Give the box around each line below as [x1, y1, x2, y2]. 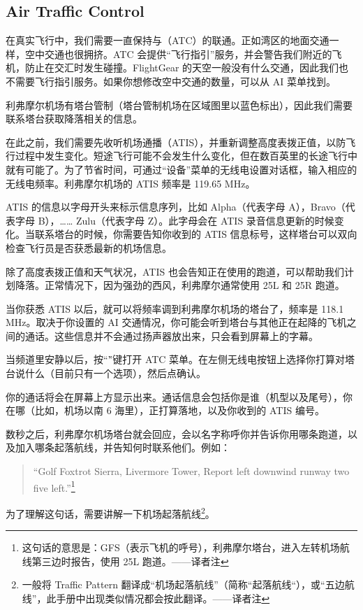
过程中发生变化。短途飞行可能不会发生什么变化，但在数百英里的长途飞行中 [15, 148, 357, 163]
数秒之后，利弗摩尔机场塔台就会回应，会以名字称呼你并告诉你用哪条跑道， [6, 426, 348, 441]
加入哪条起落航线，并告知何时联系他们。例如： [15, 440, 230, 455]
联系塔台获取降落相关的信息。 [6, 111, 142, 126]
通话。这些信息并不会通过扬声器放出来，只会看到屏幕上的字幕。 [24, 328, 318, 343]
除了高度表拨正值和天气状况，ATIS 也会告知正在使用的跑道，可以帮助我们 [6, 264, 344, 278]
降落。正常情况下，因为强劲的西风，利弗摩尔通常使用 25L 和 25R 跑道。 [15, 278, 345, 292]
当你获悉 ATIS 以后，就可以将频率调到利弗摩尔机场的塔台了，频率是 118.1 [6, 301, 344, 315]
